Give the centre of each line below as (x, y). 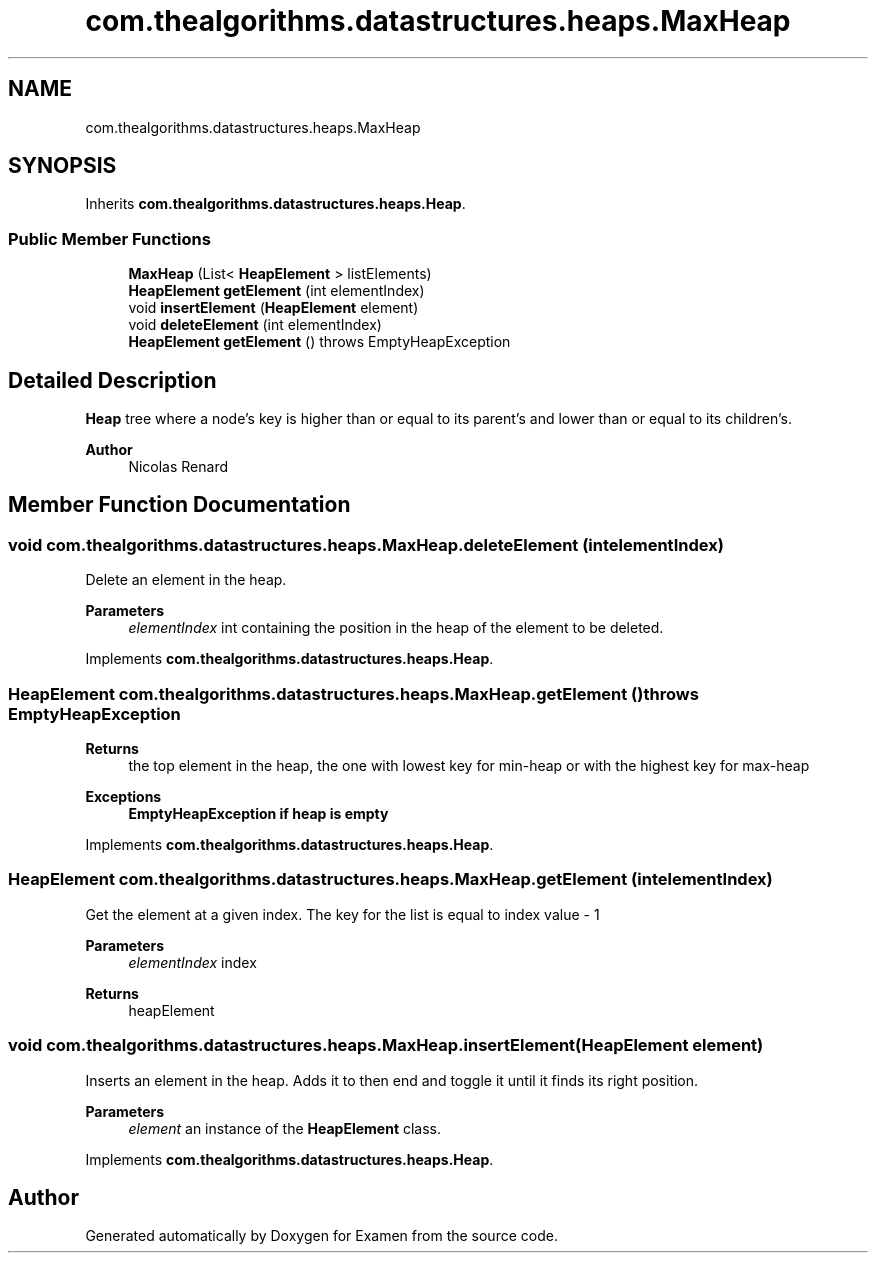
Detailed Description (112, 380)
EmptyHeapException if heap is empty (258, 813)
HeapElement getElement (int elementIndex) (276, 291)
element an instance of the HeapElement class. (285, 1128)
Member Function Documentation (179, 505)
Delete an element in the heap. (186, 580)
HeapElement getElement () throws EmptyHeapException (319, 342)
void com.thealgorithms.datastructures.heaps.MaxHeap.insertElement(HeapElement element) (386, 1045)
